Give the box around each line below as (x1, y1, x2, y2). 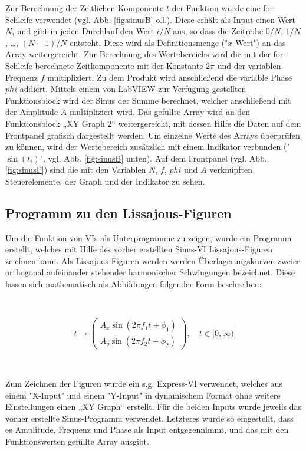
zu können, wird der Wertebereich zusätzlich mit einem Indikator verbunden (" (5, 140, 290, 153)
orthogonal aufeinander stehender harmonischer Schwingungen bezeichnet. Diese (5, 266, 295, 278)
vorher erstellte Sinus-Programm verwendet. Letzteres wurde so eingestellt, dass (5, 412, 294, 424)
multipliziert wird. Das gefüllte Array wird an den (69, 106, 251, 118)
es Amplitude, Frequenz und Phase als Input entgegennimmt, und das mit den (5, 423, 289, 436)
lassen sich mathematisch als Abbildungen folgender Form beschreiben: (5, 278, 262, 290)
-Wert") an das (232, 36, 286, 48)
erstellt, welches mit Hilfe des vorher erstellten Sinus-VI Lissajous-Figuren (5, 243, 273, 255)
